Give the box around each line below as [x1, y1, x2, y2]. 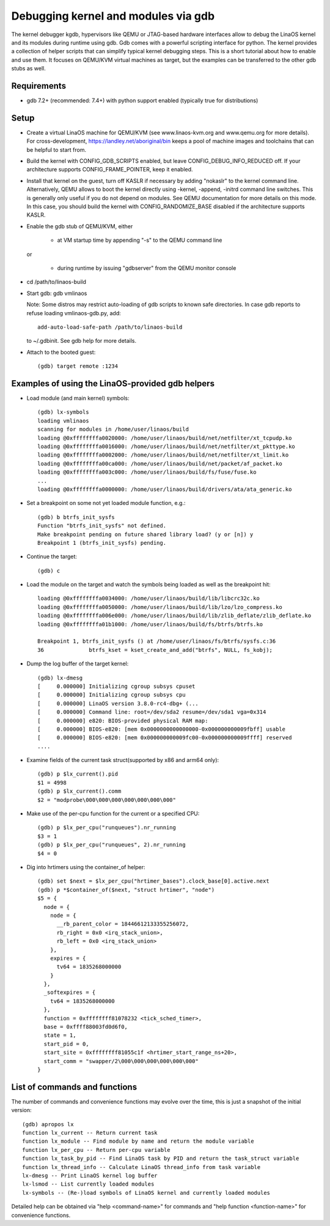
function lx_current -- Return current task [22, 1129, 158, 1137]
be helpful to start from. [26, 146, 87, 153]
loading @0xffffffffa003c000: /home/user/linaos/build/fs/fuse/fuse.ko [37, 469, 257, 476]
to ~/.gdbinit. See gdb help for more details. [26, 337, 137, 345]
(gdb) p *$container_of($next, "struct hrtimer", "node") [37, 886, 215, 893]
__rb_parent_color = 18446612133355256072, [56, 921, 189, 927]
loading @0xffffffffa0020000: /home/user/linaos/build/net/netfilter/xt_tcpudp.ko [37, 435, 292, 441]
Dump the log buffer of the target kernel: [26, 660, 129, 667]
